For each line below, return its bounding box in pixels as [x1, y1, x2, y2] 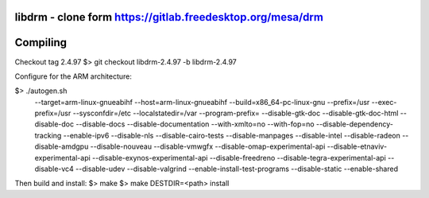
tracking [34, 130, 62, 140]
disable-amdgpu [34, 142, 89, 151]
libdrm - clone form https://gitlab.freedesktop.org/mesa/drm [14, 10, 323, 24]
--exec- [371, 97, 397, 107]
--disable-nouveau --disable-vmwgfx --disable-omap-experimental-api [90, 142, 326, 151]
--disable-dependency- [315, 119, 393, 129]
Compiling [14, 36, 68, 49]
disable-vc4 [34, 164, 75, 174]
